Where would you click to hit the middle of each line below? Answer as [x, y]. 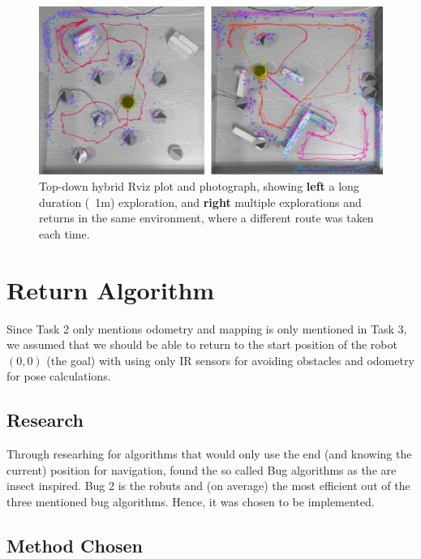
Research [45, 420]
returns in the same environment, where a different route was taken [206, 218]
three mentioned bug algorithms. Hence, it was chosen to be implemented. [191, 501]
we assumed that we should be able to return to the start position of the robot [202, 344]
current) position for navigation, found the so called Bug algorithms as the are [202, 469]
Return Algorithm [111, 289]
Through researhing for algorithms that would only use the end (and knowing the [209, 454]
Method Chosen [75, 545]
